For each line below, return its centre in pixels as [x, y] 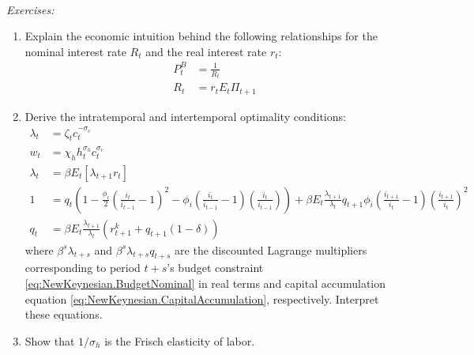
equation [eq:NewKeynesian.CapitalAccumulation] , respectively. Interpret [202, 298]
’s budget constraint [215, 268]
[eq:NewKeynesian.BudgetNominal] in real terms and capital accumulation [205, 283]
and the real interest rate [206, 51]
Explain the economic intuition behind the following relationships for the [201, 36]
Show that [50, 340]
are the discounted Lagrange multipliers [271, 249]
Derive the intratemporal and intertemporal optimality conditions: [185, 116]
